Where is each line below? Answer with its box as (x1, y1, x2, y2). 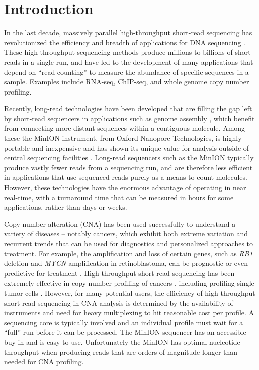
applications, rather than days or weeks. (4, 202, 127, 212)
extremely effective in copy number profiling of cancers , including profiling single (4, 277, 254, 288)
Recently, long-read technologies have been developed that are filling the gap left (4, 103, 252, 114)
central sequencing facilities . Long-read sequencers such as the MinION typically (4, 152, 254, 163)
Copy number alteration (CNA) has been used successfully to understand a (4, 218, 236, 229)
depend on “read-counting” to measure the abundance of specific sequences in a (4, 66, 249, 77)
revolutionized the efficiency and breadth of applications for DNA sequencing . (4, 37, 246, 47)
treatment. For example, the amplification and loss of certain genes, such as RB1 (4, 248, 253, 258)
